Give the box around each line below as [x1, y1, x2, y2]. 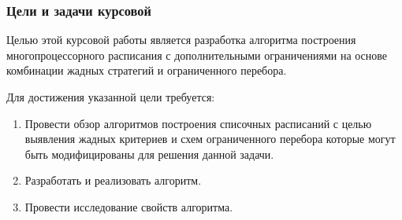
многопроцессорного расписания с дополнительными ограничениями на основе [6, 46, 388, 63]
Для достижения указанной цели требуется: [6, 89, 215, 104]
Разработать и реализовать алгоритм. [24, 172, 202, 189]
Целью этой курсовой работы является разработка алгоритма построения [6, 31, 356, 48]
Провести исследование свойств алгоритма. [24, 198, 233, 214]
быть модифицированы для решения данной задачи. [24, 145, 274, 162]
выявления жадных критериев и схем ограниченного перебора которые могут [24, 130, 396, 147]
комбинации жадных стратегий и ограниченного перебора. [6, 62, 287, 79]
